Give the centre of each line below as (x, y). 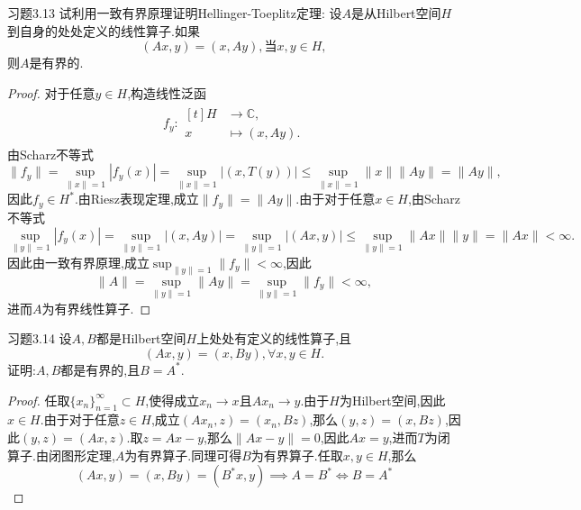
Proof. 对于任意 (51, 92)
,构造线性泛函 (167, 92)
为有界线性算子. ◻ (96, 308)
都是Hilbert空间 (141, 338)
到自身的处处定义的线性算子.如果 (104, 30)
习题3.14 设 (40, 338)
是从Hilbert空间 (396, 13)
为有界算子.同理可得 (183, 455)
